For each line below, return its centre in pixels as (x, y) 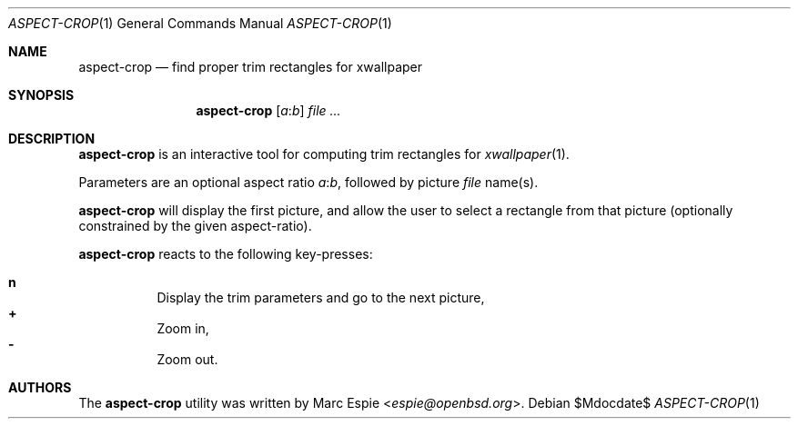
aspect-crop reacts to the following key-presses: (226, 254)
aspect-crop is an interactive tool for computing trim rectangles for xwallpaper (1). (324, 154)
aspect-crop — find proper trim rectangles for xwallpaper (251, 67)
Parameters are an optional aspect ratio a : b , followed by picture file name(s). (308, 182)
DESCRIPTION (52, 139)
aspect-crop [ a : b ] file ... (268, 110)
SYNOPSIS (41, 95)
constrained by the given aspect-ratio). (195, 226)
